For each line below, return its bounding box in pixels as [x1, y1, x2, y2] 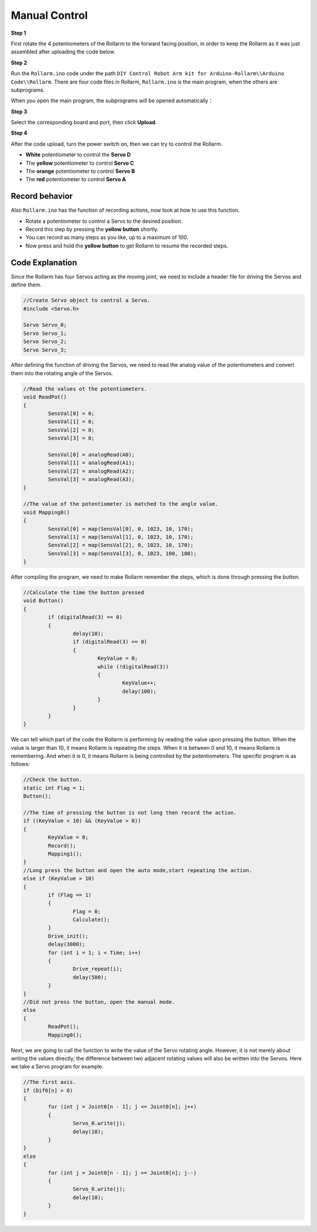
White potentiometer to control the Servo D [25, 151, 131, 158]
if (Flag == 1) [48, 892, 92, 898]
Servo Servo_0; [23, 322, 67, 329]
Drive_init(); [48, 933, 89, 939]
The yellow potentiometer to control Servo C [25, 159, 134, 166]
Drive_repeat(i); [72, 966, 123, 973]
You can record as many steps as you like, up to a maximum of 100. [25, 234, 188, 241]
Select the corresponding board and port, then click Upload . [11, 119, 157, 126]
